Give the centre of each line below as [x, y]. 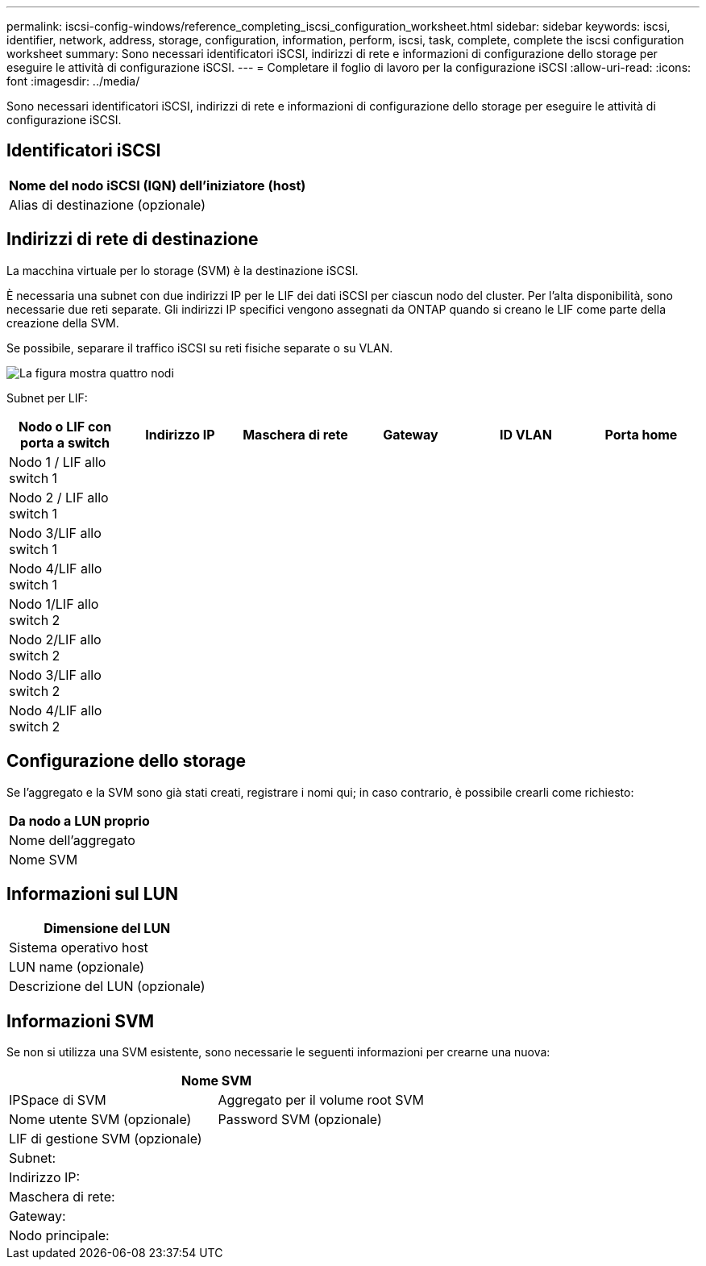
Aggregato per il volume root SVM [321, 1100]
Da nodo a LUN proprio [79, 820]
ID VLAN [525, 434]
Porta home [641, 434]
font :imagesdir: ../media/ [73, 81]
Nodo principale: [59, 1236]
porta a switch [65, 442]
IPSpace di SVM [58, 1100]
